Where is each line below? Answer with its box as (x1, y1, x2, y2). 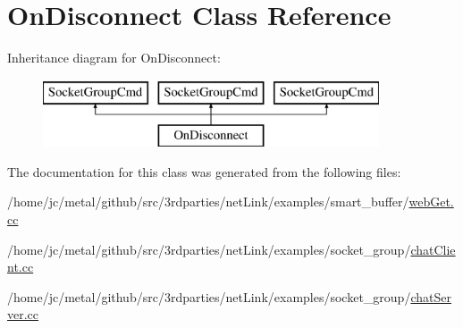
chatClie (410, 240, 456, 258)
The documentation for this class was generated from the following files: (7, 162, 401, 181)
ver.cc (7, 305, 39, 324)
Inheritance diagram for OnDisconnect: (7, 48, 221, 67)
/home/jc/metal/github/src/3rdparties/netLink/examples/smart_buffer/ (7, 192, 409, 211)
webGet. (408, 192, 454, 211)
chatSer (410, 287, 451, 306)
